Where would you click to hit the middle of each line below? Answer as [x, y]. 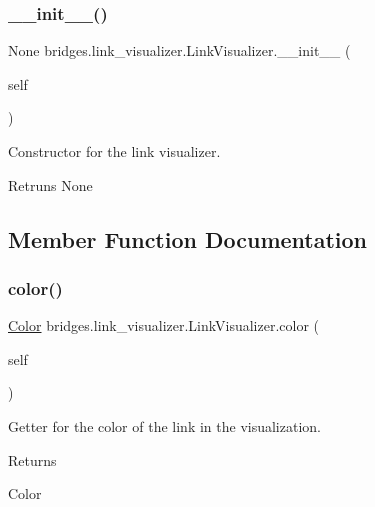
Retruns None [50, 184]
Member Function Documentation [188, 238]
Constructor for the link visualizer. [114, 151]
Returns [32, 459]
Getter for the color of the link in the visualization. [164, 425]
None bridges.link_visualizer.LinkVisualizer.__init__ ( [179, 50]
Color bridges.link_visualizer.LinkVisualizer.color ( [164, 325]
